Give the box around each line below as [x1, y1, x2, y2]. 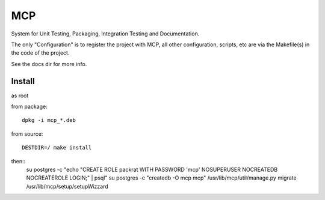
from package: [11, 103, 48, 111]
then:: [11, 157, 26, 165]
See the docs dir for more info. [11, 60, 87, 67]
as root [11, 92, 29, 99]
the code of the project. [11, 49, 70, 56]
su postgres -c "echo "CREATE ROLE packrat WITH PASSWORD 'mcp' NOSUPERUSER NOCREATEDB [26, 166, 278, 173]
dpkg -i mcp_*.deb [22, 117, 76, 124]
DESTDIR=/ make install [22, 144, 92, 151]
